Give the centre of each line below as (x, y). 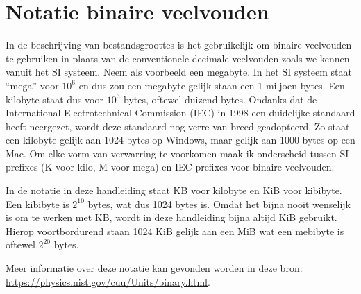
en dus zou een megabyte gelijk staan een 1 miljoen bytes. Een (212, 85)
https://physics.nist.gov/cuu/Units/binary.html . (108, 281)
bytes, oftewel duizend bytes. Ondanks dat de (220, 99)
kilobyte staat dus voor (54, 99)
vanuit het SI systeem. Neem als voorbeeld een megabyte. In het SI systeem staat (179, 72)
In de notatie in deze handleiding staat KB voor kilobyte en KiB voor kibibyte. (174, 190)
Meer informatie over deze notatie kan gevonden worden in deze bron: (154, 268)
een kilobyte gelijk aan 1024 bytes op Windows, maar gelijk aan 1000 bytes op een (180, 140)
